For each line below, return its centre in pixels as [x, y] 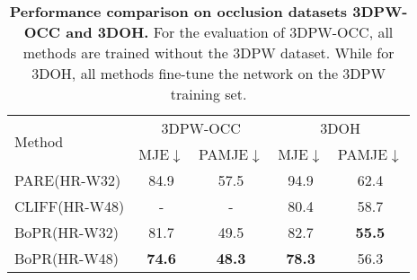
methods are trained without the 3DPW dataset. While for [208, 52]
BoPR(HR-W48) [67, 258]
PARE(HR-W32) [68, 180]
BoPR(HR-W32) [67, 232]
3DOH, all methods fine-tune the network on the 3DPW [208, 73]
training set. [208, 94]
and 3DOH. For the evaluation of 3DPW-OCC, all [230, 32]
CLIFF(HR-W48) [70, 206]
